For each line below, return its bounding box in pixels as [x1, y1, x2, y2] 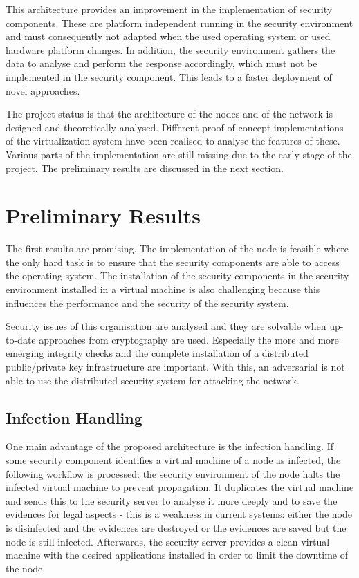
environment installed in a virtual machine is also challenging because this [6, 282, 320, 297]
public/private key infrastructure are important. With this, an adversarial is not [6, 360, 345, 373]
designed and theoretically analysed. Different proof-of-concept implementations [6, 120, 344, 134]
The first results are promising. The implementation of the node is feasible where [6, 241, 349, 256]
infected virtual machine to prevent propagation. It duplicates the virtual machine [6, 480, 354, 494]
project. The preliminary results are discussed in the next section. [6, 160, 284, 175]
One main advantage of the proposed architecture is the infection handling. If [6, 439, 333, 454]
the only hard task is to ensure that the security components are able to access [6, 254, 340, 269]
